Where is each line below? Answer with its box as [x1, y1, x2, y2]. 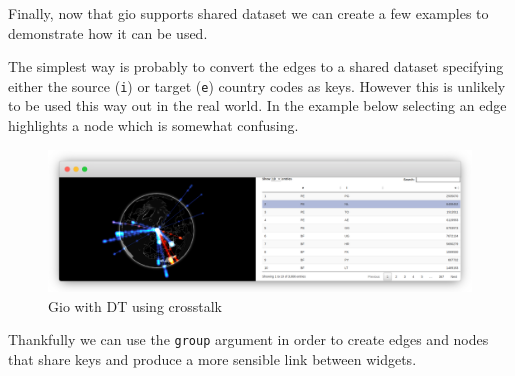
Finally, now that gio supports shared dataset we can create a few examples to [8, 3, 489, 23]
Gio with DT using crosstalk [48, 295, 223, 316]
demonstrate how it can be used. [8, 22, 208, 43]
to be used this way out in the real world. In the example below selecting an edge [8, 95, 507, 116]
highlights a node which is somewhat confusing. [8, 115, 299, 136]
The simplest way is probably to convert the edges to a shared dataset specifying [8, 56, 504, 77]
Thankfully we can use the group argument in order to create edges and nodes [8, 329, 489, 350]
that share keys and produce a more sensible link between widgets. [8, 348, 417, 369]
